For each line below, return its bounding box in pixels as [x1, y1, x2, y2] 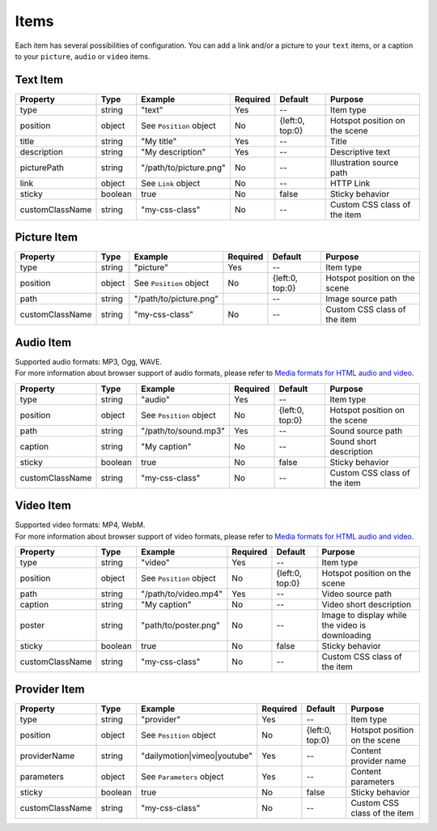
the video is [321, 620, 367, 631]
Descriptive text [330, 146, 391, 157]
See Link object [141, 177, 201, 189]
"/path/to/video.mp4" [141, 588, 223, 599]
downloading [321, 629, 371, 641]
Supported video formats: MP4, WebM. [15, 520, 146, 530]
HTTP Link [330, 177, 371, 189]
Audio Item [15, 335, 72, 349]
